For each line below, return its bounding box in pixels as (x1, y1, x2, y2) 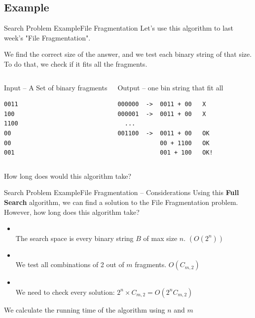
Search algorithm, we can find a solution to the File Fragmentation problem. (4, 197, 238, 207)
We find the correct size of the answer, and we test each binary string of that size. (4, 49, 252, 59)
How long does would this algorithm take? (4, 170, 132, 181)
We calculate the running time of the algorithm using (4, 304, 165, 315)
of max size (143, 233, 178, 243)
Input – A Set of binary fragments (4, 82, 108, 92)
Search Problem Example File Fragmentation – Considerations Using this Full (4, 187, 239, 198)
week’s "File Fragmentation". (4, 32, 91, 42)
